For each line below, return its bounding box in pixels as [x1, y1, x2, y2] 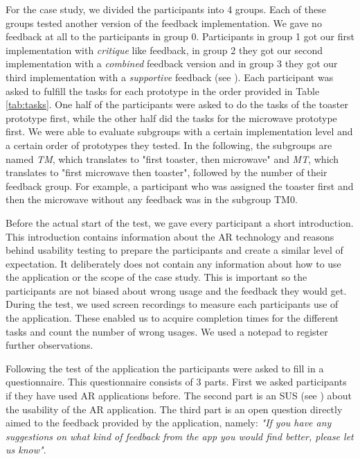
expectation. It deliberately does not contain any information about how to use [6, 256, 341, 270]
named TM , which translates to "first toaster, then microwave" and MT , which [6, 151, 339, 166]
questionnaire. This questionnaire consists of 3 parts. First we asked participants [6, 374, 347, 389]
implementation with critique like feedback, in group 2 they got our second [6, 42, 323, 57]
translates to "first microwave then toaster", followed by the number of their [6, 165, 327, 180]
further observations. [6, 338, 93, 352]
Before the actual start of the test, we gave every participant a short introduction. [6, 215, 354, 230]
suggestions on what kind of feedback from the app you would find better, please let [6, 428, 354, 443]
